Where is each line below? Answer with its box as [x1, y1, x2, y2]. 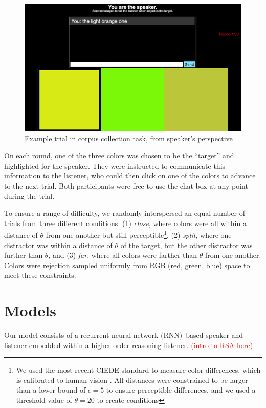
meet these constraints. [4, 270, 76, 280]
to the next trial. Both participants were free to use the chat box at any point [4, 180, 248, 191]
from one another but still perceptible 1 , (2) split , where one [46, 228, 232, 240]
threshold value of [16, 395, 72, 405]
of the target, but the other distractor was [120, 239, 253, 250]
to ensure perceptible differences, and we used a [106, 384, 256, 395]
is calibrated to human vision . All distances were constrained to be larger [16, 374, 248, 385]
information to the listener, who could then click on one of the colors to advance [4, 170, 256, 181]
